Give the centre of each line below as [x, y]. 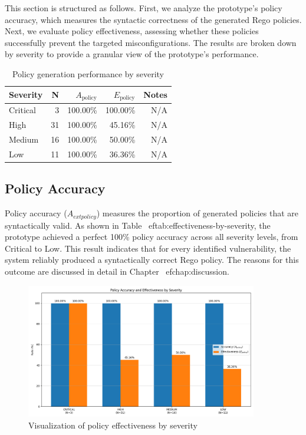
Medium [24, 139]
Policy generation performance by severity [88, 73]
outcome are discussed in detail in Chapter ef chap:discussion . [117, 271]
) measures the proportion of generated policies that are [197, 213]
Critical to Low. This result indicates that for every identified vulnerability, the [148, 248]
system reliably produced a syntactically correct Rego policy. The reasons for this [152, 260]
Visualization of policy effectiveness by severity [113, 425]
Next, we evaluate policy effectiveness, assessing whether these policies [132, 31]
